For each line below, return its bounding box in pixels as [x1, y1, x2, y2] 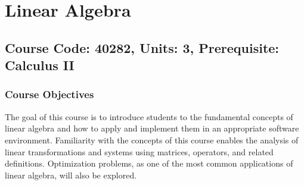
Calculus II [5, 56, 75, 74]
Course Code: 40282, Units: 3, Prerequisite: [5, 38, 280, 57]
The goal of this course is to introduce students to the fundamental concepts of [5, 110, 293, 123]
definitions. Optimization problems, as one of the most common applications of [5, 157, 293, 170]
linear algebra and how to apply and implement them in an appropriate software [5, 122, 299, 134]
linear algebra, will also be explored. [5, 168, 137, 181]
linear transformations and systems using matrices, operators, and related [5, 145, 274, 158]
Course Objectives [5, 87, 94, 102]
